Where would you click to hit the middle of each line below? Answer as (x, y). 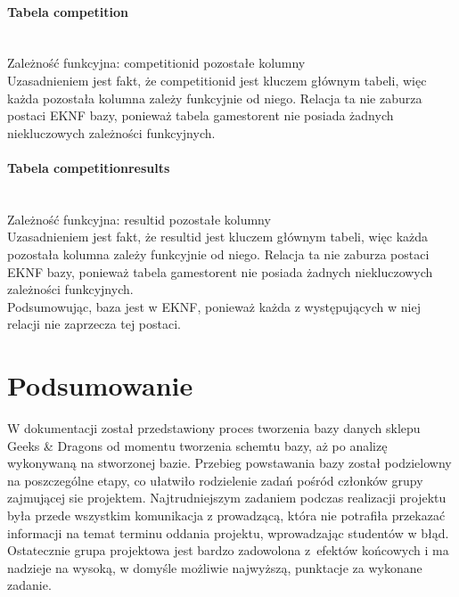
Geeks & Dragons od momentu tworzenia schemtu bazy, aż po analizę (197, 445)
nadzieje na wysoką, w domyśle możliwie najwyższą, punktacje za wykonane (215, 567)
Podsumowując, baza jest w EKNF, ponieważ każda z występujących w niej (214, 306)
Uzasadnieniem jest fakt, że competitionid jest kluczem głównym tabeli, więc (217, 80)
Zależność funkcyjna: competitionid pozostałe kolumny (156, 63)
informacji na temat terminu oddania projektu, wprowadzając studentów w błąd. (228, 532)
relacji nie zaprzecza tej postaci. (94, 324)
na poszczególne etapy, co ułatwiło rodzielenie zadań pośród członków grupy (215, 480)
